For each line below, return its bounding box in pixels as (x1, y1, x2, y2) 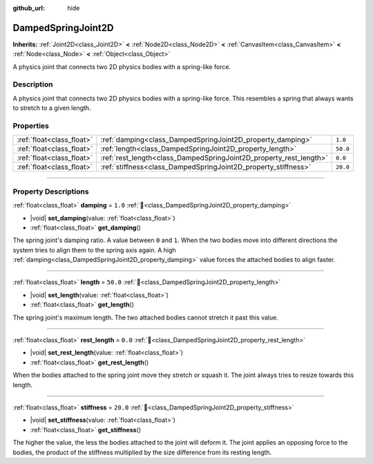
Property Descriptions (12, 187, 89, 196)
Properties (12, 121, 50, 131)
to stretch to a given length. (12, 104, 91, 112)
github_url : (12, 4, 45, 12)
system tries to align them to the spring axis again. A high (12, 245, 176, 254)
